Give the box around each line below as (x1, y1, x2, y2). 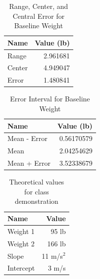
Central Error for (12, 10, 65, 21)
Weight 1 (7, 226, 35, 236)
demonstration (14, 196, 58, 206)
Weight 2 (7, 238, 35, 248)
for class (24, 186, 49, 196)
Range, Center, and (9, 1, 68, 11)
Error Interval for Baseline (10, 93, 90, 104)
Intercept (7, 263, 35, 273)
